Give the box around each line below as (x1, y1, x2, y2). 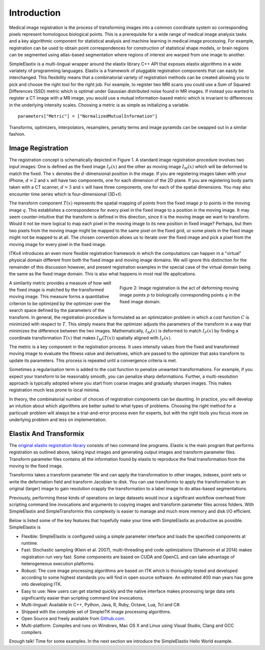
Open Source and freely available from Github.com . (21, 616, 126, 622)
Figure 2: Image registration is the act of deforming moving (119, 285, 239, 291)
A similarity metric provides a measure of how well (9, 280, 111, 286)
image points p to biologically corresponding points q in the (119, 292, 240, 298)
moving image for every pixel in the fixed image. (9, 241, 106, 247)
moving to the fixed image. (9, 463, 63, 469)
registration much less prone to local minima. (9, 387, 100, 393)
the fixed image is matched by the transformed (9, 287, 104, 293)
